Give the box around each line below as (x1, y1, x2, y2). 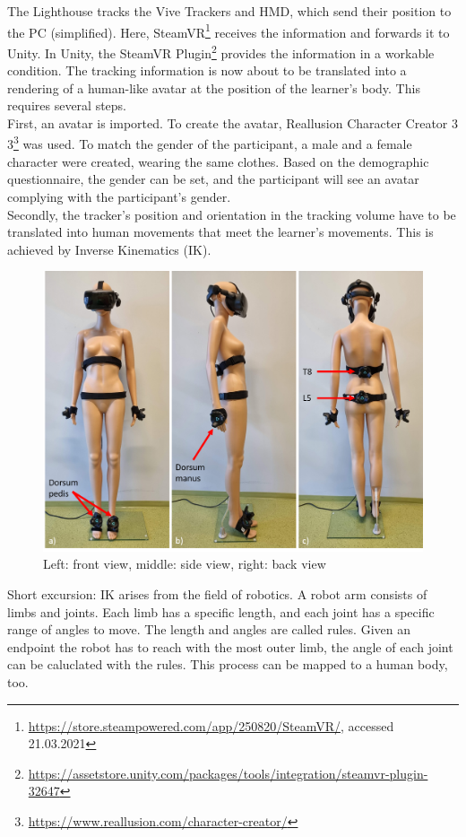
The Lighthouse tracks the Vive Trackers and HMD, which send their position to (7, 2, 452, 20)
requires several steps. (7, 96, 127, 115)
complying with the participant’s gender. (7, 187, 231, 205)
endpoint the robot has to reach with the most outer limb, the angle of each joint (7, 637, 453, 656)
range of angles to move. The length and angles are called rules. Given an (7, 620, 410, 639)
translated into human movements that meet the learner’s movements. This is (7, 222, 434, 241)
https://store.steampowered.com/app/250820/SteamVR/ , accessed (28, 716, 394, 735)
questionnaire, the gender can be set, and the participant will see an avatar (7, 170, 419, 188)
